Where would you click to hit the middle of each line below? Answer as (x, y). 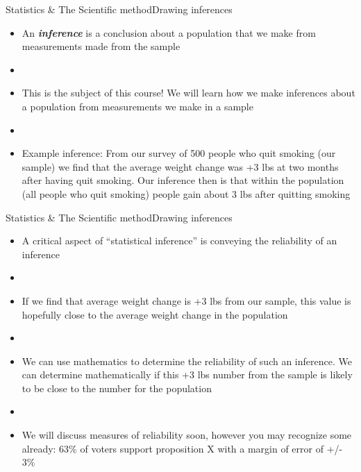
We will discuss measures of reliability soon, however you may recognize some (187, 435)
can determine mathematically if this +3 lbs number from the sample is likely (187, 374)
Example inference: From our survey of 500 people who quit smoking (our (179, 153)
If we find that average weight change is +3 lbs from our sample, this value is (186, 300)
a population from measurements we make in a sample (137, 106)
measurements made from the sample (101, 46)
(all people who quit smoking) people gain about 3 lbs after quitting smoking (186, 193)
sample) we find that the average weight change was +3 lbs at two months (180, 166)
